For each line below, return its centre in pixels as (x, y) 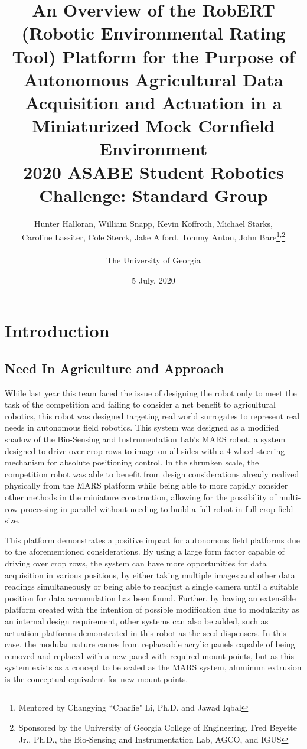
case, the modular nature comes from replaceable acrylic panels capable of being (150, 644)
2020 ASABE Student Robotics (153, 172)
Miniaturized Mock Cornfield (153, 126)
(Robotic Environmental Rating (153, 33)
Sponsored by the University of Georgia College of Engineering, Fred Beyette (158, 727)
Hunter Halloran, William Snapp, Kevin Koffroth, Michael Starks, (153, 223)
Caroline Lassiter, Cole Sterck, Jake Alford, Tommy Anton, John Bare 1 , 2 (153, 236)
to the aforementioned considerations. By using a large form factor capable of (145, 551)
